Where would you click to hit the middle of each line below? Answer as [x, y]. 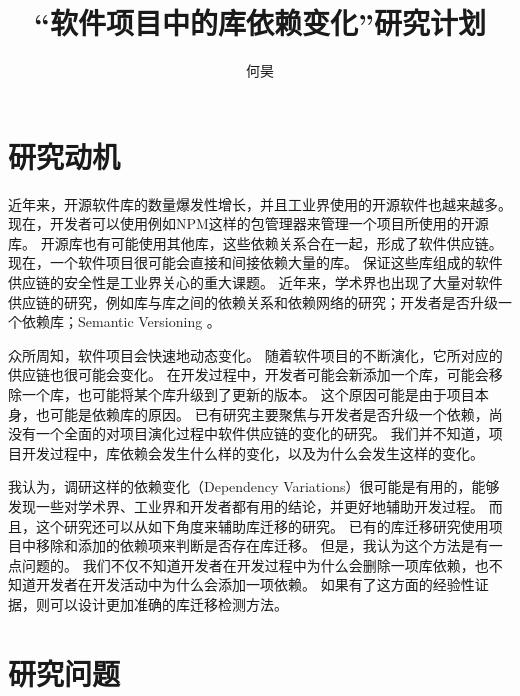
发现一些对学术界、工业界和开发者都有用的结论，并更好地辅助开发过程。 [246, 505]
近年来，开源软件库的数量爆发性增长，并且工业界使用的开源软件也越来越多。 [260, 203]
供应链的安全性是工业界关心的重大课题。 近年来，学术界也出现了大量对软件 [255, 282]
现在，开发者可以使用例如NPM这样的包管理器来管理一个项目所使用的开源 [248, 223]
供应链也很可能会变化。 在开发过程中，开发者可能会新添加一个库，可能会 [248, 374]
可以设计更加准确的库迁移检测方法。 [168, 603]
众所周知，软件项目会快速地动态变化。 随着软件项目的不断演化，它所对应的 [255, 354]
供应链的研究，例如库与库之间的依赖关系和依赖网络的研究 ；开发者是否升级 [253, 301]
